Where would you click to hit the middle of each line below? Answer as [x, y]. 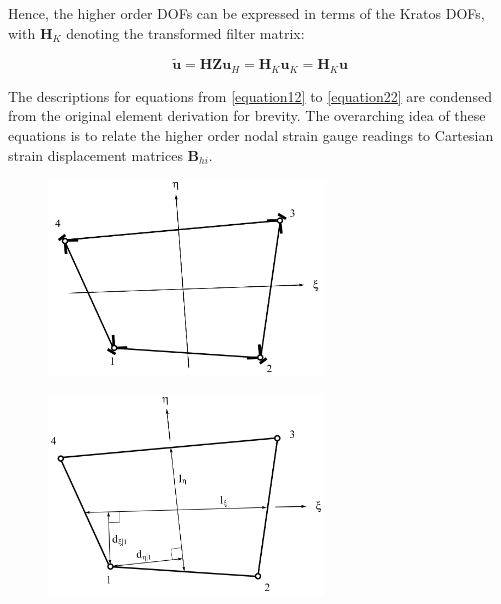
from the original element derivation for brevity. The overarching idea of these [247, 115]
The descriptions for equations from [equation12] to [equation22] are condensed [250, 95]
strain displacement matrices [95, 154]
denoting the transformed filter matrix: [185, 32]
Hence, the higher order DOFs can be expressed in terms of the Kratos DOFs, [246, 13]
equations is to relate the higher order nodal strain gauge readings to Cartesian [251, 135]
